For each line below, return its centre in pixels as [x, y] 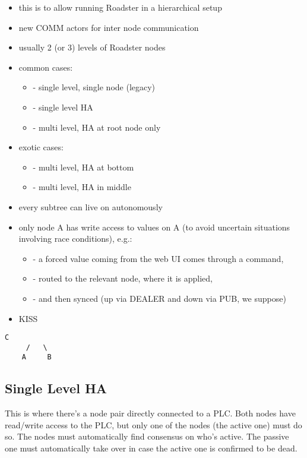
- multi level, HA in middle [82, 187]
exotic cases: [41, 147]
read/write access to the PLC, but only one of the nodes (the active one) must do [153, 424]
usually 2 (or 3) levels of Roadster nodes [92, 47]
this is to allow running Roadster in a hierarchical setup [120, 7]
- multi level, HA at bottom [83, 167]
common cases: [46, 67]
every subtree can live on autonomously [91, 206]
